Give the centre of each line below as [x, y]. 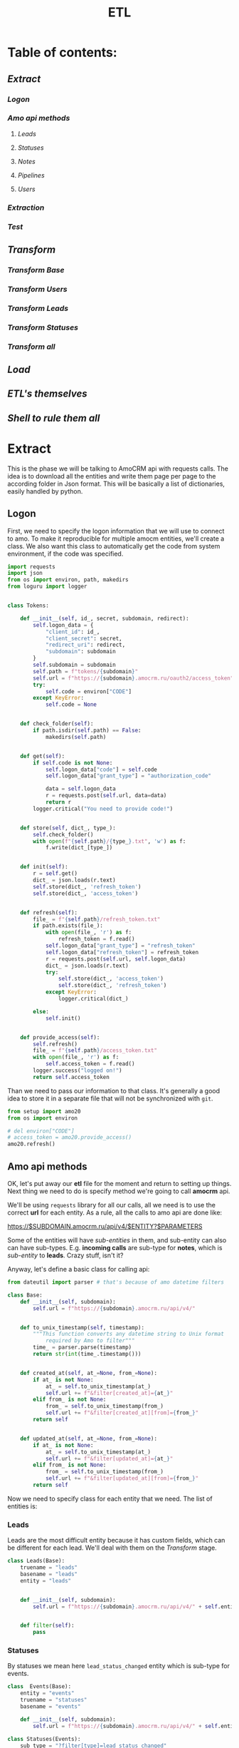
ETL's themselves [47, 394]
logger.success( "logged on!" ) [78, 1070]
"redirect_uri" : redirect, [85, 645]
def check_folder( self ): [57, 724]
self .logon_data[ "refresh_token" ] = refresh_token [122, 952]
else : [41, 1011]
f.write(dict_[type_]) [79, 848]
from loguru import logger [47, 587]
